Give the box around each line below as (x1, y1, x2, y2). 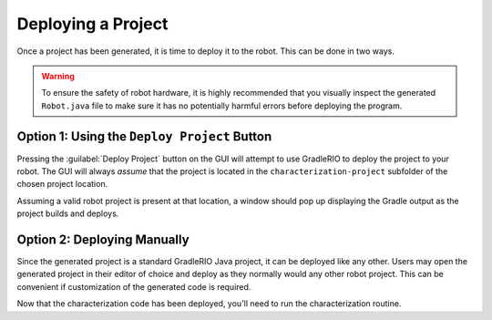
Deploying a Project (16, 14, 169, 34)
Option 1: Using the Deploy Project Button (16, 129, 272, 144)
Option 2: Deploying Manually (16, 232, 190, 247)
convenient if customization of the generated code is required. (16, 281, 251, 292)
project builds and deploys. (16, 208, 119, 219)
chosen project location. (16, 179, 108, 190)
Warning (41, 70, 75, 81)
